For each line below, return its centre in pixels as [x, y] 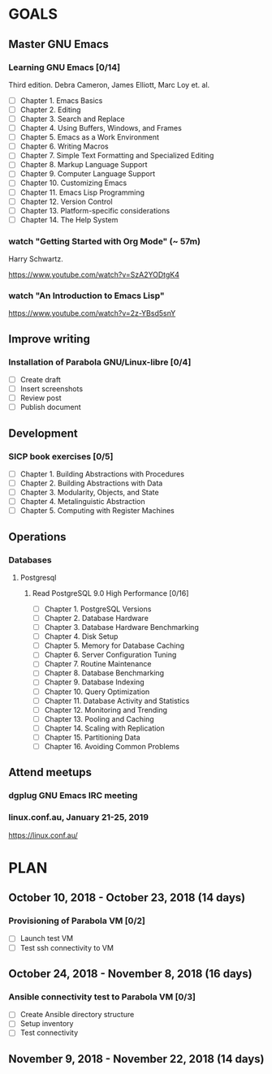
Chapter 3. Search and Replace [72, 119]
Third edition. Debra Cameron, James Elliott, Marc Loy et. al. [109, 84]
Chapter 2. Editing [50, 110]
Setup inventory [47, 1024]
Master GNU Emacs [59, 44]
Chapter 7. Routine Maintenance [98, 664]
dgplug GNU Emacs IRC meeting [73, 796]
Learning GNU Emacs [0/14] [64, 67]
